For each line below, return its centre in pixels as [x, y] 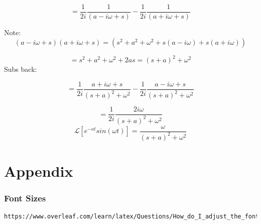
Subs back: [21, 69]
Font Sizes [25, 198]
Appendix [39, 171]
